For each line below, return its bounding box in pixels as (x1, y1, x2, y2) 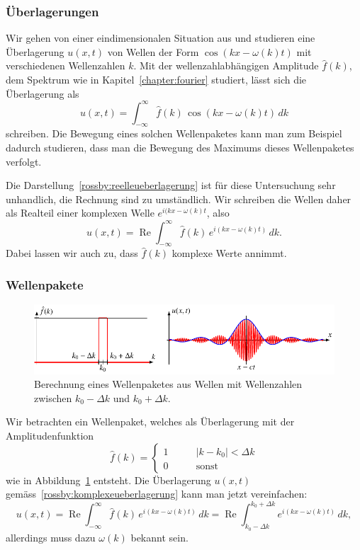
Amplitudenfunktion (6, 428, 94, 443)
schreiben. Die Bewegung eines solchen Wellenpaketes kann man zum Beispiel (6, 126, 342, 141)
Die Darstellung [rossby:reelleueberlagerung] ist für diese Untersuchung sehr (6, 178, 336, 193)
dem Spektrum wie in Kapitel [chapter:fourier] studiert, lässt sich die (6, 72, 307, 86)
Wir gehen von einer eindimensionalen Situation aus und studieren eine (6, 30, 315, 45)
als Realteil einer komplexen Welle (6, 205, 154, 220)
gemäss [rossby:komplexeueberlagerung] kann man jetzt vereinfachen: (6, 486, 308, 501)
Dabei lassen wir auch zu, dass (6, 246, 138, 260)
